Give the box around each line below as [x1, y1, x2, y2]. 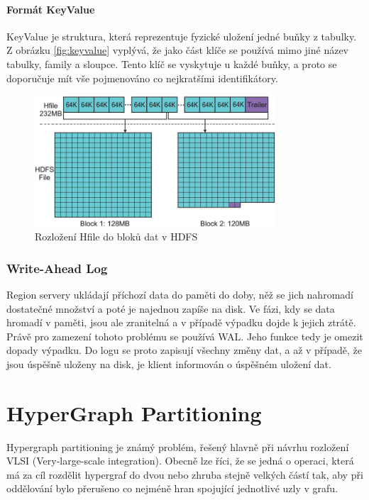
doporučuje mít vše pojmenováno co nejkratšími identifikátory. [6, 70, 278, 85]
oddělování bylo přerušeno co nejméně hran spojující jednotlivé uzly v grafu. [6, 481, 338, 496]
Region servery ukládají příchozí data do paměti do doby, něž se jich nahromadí [6, 287, 353, 301]
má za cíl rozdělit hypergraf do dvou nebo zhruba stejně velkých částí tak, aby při [6, 467, 363, 482]
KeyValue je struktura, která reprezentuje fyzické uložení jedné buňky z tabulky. [6, 28, 357, 43]
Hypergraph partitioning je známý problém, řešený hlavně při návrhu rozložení [6, 439, 349, 454]
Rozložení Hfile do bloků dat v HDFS [35, 229, 198, 244]
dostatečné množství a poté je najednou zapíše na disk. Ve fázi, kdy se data [6, 301, 335, 316]
